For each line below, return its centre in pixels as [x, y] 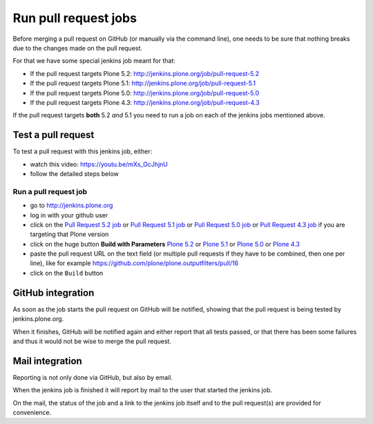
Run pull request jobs [75, 18]
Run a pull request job [50, 191]
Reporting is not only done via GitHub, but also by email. [93, 377]
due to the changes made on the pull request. [78, 48]
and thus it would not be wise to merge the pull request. [92, 341]
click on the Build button [67, 273]
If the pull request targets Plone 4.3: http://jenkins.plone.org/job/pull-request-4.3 [145, 102]
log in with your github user [69, 215]
